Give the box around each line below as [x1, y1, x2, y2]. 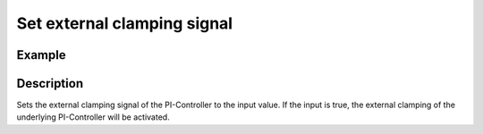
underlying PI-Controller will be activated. [16, 112, 170, 122]
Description [16, 76, 84, 91]
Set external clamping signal [16, 13, 233, 33]
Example [16, 47, 66, 63]
